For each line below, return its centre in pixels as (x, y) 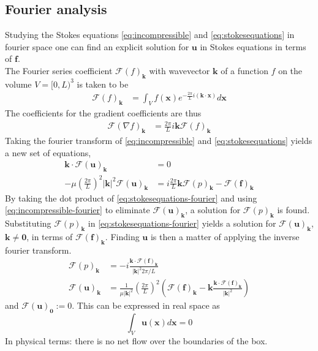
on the (290, 70)
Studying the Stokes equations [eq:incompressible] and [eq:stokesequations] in (150, 35)
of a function (244, 70)
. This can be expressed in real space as (146, 305)
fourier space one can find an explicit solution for (97, 46)
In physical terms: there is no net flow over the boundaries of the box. (136, 341)
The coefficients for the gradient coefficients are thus (103, 113)
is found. (293, 210)
